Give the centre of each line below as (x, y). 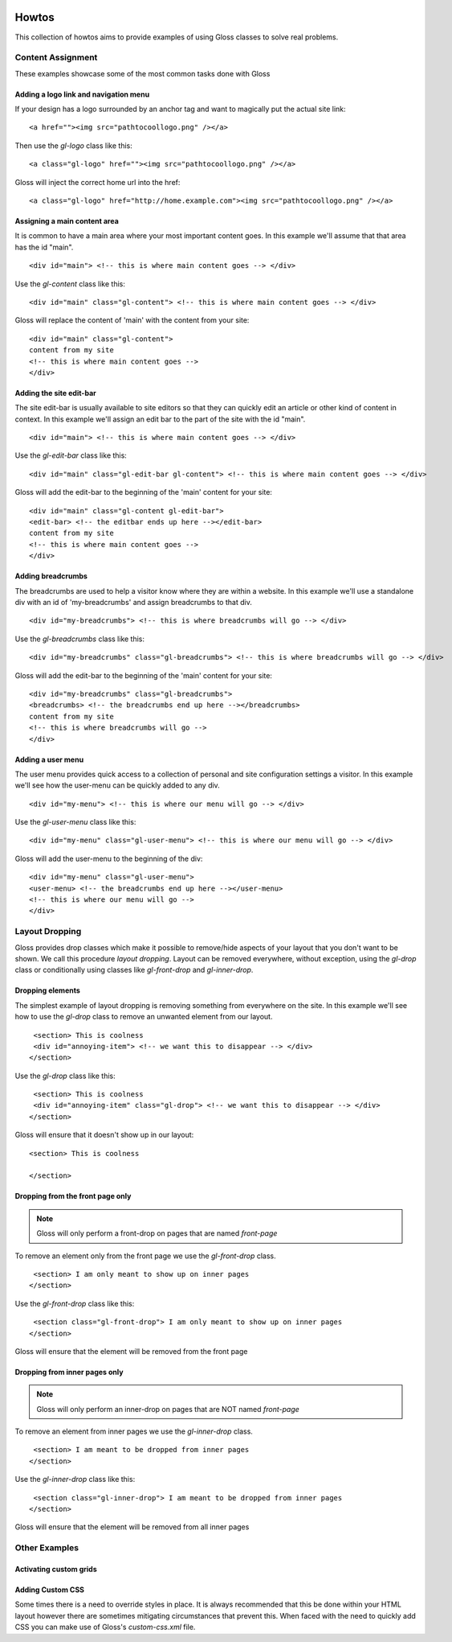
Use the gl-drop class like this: (65, 1076)
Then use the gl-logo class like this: (73, 146)
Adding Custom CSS (49, 1590)
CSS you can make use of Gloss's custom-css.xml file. (105, 1627)
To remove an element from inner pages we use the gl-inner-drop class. (134, 1431)
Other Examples (47, 1548)
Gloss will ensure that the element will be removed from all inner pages (132, 1527)
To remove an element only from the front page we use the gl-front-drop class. (145, 1256)
